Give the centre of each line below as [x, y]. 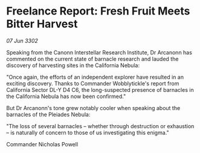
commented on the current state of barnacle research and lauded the [92, 59]
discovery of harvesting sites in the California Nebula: [73, 65]
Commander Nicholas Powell [42, 144]
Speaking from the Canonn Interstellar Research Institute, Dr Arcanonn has [99, 52]
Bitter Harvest [42, 24]
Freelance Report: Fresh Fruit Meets [98, 11]
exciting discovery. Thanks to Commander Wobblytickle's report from [93, 83]
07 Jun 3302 [22, 41]
